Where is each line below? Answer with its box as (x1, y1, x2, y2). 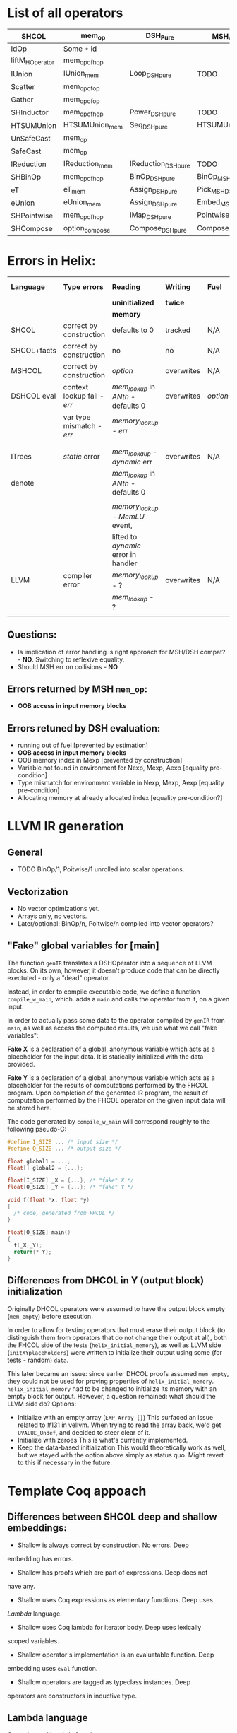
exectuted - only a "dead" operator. (7, 973, 111, 982)
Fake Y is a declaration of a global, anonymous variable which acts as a (7, 1073, 215, 1082)
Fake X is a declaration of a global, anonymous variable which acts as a (7, 1045, 215, 1053)
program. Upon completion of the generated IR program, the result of (7, 1088, 208, 1097)
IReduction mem (63, 158, 113, 170)
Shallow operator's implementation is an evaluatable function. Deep (17, 1650, 214, 1659)
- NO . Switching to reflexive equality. (17, 655, 125, 664)
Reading (111, 281, 141, 291)
